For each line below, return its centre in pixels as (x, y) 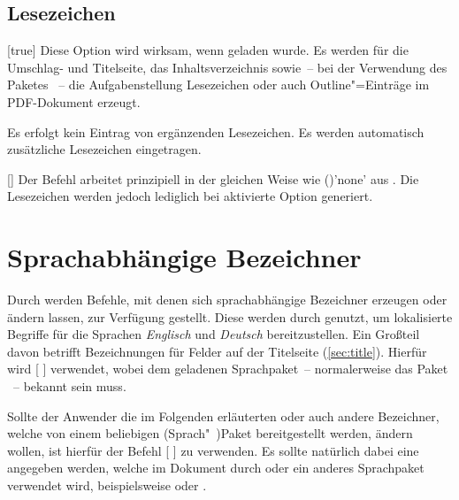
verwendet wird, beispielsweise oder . (107, 485)
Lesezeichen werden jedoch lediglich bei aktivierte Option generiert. (190, 196)
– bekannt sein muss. (69, 386)
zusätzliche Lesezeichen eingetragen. (104, 149)
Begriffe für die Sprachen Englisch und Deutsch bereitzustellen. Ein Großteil (214, 334)
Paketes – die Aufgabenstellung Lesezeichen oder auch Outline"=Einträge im (218, 85)
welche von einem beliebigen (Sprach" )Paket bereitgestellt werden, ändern (210, 433)
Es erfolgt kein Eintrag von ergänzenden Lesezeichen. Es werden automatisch (216, 131)
